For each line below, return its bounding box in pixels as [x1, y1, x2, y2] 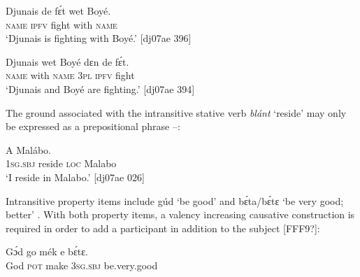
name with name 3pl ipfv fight [6, 68, 135, 83]
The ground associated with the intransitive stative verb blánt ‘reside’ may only [6, 105, 347, 120]
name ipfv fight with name [6, 17, 117, 31]
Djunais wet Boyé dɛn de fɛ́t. [6, 54, 129, 69]
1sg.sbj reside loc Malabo [6, 156, 117, 171]
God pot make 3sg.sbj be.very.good [6, 257, 158, 272]
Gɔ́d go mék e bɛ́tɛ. [6, 244, 89, 259]
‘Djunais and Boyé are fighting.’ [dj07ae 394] [6, 81, 195, 96]
